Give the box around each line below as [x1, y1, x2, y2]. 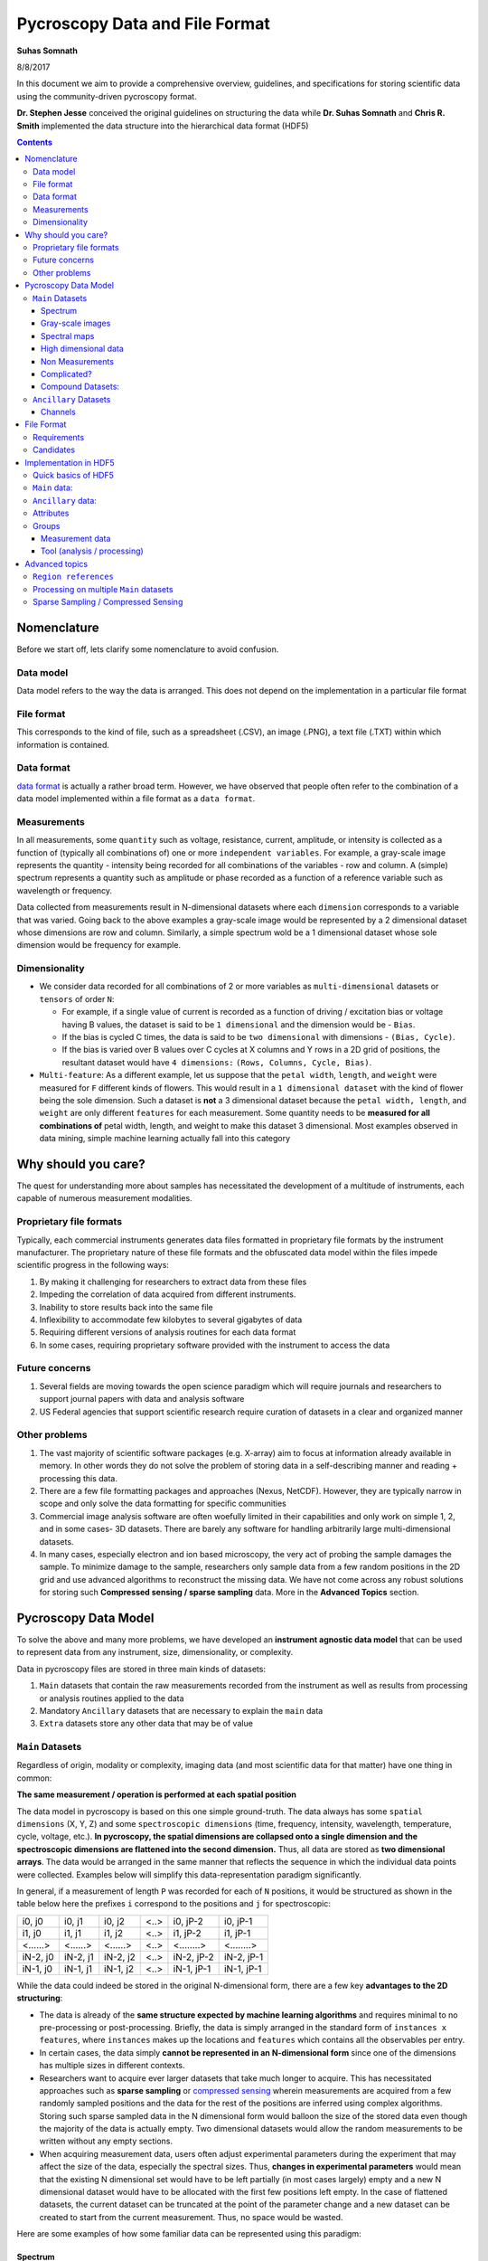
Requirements [33, 431, 85, 442]
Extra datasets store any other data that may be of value [39, 1718, 253, 1729]
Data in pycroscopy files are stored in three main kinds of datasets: [16, 1663, 267, 1674]
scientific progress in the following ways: [16, 1260, 169, 1271]
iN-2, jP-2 [173, 1950, 214, 1963]
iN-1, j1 [63, 1963, 93, 1975]
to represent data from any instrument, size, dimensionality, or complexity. [16, 1647, 294, 1658]
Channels [41, 407, 76, 418]
